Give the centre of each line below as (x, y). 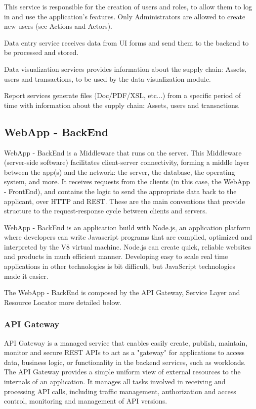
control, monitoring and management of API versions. (85, 401)
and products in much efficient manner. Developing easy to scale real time (116, 256)
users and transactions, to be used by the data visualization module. (107, 78)
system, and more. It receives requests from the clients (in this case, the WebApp (127, 181)
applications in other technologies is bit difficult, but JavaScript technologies (120, 266)
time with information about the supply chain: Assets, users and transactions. (122, 105)
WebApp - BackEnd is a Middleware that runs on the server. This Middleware (123, 152)
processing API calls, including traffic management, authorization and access (120, 391)
